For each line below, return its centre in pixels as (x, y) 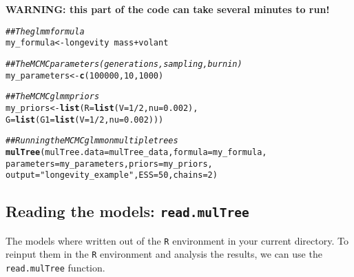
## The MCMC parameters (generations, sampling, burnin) (124, 64)
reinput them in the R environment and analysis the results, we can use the (164, 254)
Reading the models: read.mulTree (127, 211)
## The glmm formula (45, 31)
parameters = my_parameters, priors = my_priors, (109, 164)
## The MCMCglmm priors (53, 97)
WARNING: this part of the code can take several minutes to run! (168, 9)
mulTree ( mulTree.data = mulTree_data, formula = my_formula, (136, 152)
